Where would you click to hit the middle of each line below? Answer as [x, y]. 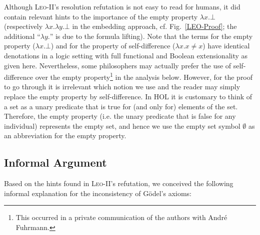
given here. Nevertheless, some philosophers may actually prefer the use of [118, 65]
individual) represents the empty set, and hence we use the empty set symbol [122, 125]
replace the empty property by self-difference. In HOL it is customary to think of [128, 96]
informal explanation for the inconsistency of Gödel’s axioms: [98, 193]
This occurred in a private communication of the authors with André [121, 217]
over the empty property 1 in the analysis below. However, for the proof [144, 76]
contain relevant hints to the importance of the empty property [101, 16]
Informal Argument [55, 162]
